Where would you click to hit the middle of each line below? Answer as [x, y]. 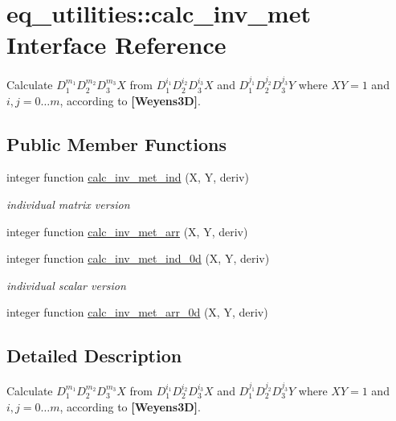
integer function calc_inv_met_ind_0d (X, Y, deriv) [138, 258]
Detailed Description [94, 356]
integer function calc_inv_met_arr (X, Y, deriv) [127, 231]
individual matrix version [68, 204]
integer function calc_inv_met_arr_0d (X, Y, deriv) [137, 312]
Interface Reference [116, 45]
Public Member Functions [116, 143]
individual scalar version [66, 285]
